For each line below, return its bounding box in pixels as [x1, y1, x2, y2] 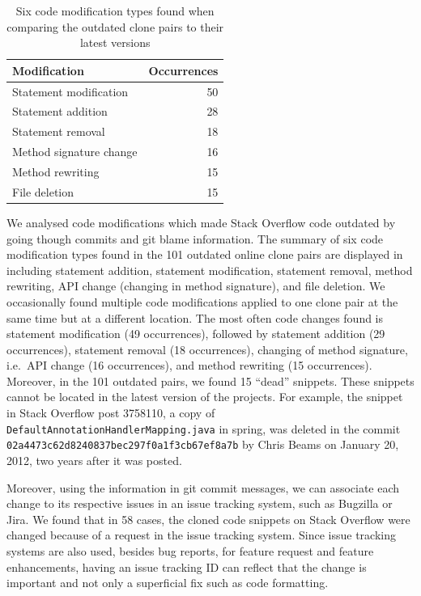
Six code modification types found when [15, 2, 215, 19]
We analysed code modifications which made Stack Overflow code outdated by [6, 213, 396, 230]
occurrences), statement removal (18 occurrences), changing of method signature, [6, 340, 408, 357]
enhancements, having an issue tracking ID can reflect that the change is [6, 558, 367, 575]
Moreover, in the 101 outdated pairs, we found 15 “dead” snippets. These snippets [6, 372, 415, 389]
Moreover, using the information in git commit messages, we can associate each [6, 479, 400, 496]
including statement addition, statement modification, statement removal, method [6, 261, 413, 278]
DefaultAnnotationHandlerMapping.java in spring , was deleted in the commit [6, 420, 401, 437]
